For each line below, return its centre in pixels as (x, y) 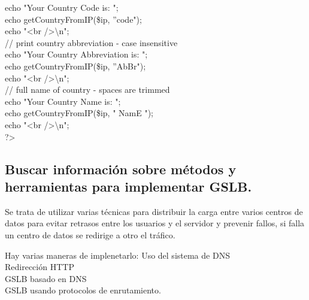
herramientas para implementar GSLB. (128, 186)
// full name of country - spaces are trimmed (87, 90)
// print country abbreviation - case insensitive (91, 42)
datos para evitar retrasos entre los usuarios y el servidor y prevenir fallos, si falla (155, 223)
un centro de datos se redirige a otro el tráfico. (90, 234)
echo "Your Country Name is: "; (63, 101)
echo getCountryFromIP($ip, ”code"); (73, 19)
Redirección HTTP (40, 267)
